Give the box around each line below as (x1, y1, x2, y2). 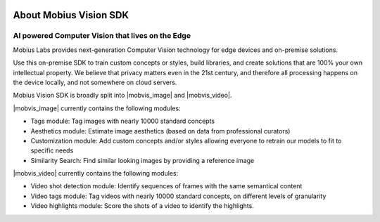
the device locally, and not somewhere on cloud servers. (13, 78, 177, 86)
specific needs (30, 146, 74, 155)
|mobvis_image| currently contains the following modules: (13, 104, 181, 112)
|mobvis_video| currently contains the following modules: (13, 169, 179, 178)
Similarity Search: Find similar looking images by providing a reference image (30, 156, 255, 164)
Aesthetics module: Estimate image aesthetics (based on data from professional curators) (30, 126, 291, 135)
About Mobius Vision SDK (13, 9, 129, 21)
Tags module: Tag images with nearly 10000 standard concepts (30, 117, 215, 126)
